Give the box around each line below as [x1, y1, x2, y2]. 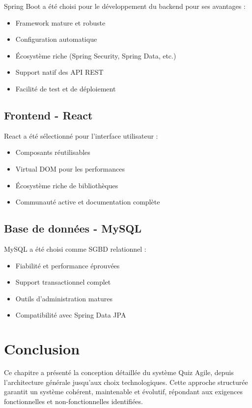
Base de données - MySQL [4, 221, 141, 236]
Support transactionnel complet [15, 277, 111, 287]
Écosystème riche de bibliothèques [15, 180, 118, 190]
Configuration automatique [15, 34, 97, 44]
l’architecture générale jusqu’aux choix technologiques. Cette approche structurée [4, 377, 248, 387]
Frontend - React [4, 107, 93, 122]
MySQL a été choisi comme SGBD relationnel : [4, 243, 146, 254]
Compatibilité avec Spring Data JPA [15, 310, 126, 320]
